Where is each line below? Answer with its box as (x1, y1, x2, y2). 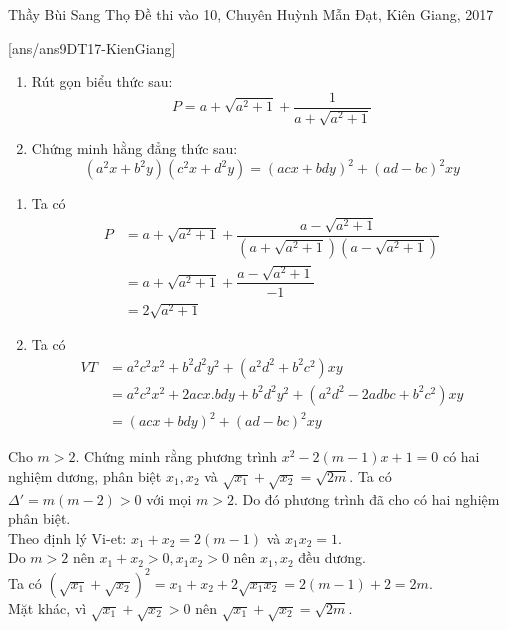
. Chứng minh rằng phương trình (75, 446, 278, 467)
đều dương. (298, 547, 367, 568)
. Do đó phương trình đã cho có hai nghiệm (233, 488, 500, 509)
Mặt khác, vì (8, 597, 87, 618)
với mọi (146, 488, 192, 509)
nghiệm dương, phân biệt (8, 465, 162, 486)
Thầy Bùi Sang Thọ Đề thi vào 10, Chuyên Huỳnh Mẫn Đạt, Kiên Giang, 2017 (8, 4, 494, 24)
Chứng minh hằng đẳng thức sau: (31, 138, 238, 159)
